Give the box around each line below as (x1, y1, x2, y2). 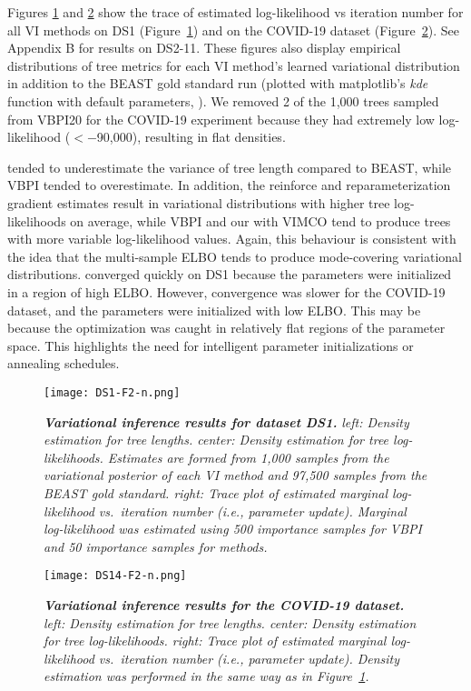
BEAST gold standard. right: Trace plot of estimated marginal (44, 483, 388, 502)
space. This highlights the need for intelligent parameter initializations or (7, 335, 414, 355)
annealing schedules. (7, 354, 120, 373)
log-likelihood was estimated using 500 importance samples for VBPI (44, 519, 422, 538)
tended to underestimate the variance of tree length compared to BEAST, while (7, 157, 452, 176)
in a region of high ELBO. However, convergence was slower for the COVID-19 (7, 282, 446, 301)
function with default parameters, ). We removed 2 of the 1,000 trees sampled (7, 91, 439, 110)
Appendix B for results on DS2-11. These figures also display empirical (7, 38, 401, 57)
